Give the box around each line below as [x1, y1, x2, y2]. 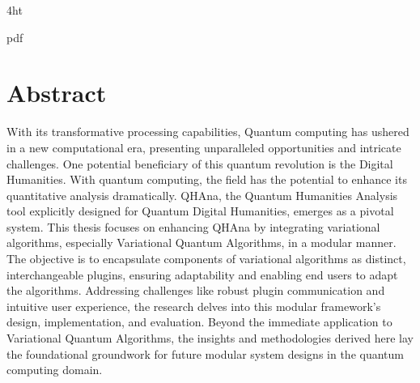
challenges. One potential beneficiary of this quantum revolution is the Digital [6, 155, 393, 172]
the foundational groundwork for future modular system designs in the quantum [6, 345, 404, 362]
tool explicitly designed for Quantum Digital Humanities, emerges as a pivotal [6, 202, 394, 219]
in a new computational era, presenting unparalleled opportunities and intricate [6, 138, 401, 155]
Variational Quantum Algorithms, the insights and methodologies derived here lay [6, 330, 414, 347]
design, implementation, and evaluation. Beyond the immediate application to [6, 313, 392, 330]
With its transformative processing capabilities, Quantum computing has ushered [6, 123, 409, 140]
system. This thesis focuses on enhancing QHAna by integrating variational [6, 218, 380, 235]
